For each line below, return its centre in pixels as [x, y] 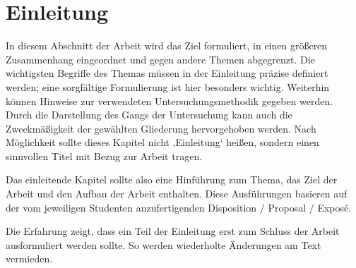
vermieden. [29, 258]
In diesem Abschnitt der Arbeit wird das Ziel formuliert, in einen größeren [167, 45]
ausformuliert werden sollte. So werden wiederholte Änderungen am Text [164, 244]
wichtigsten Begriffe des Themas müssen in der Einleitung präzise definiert [167, 73]
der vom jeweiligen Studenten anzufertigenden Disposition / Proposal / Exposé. [179, 207]
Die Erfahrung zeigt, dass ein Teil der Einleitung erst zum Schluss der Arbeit [173, 231]
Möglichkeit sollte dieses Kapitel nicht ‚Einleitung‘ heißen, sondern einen [162, 142]
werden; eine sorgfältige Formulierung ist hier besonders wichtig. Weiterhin [168, 86]
